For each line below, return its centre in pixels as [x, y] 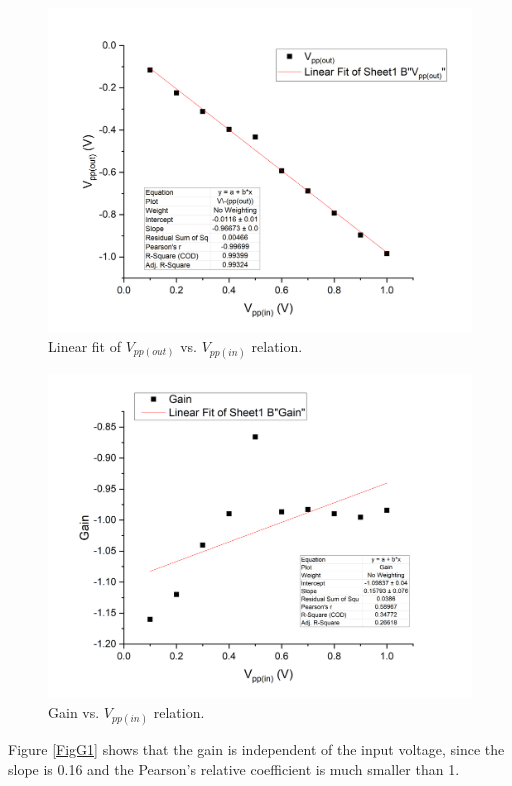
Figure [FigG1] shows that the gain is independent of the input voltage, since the [256, 748]
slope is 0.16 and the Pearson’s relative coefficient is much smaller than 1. [234, 768]
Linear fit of [84, 345]
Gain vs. [74, 711]
